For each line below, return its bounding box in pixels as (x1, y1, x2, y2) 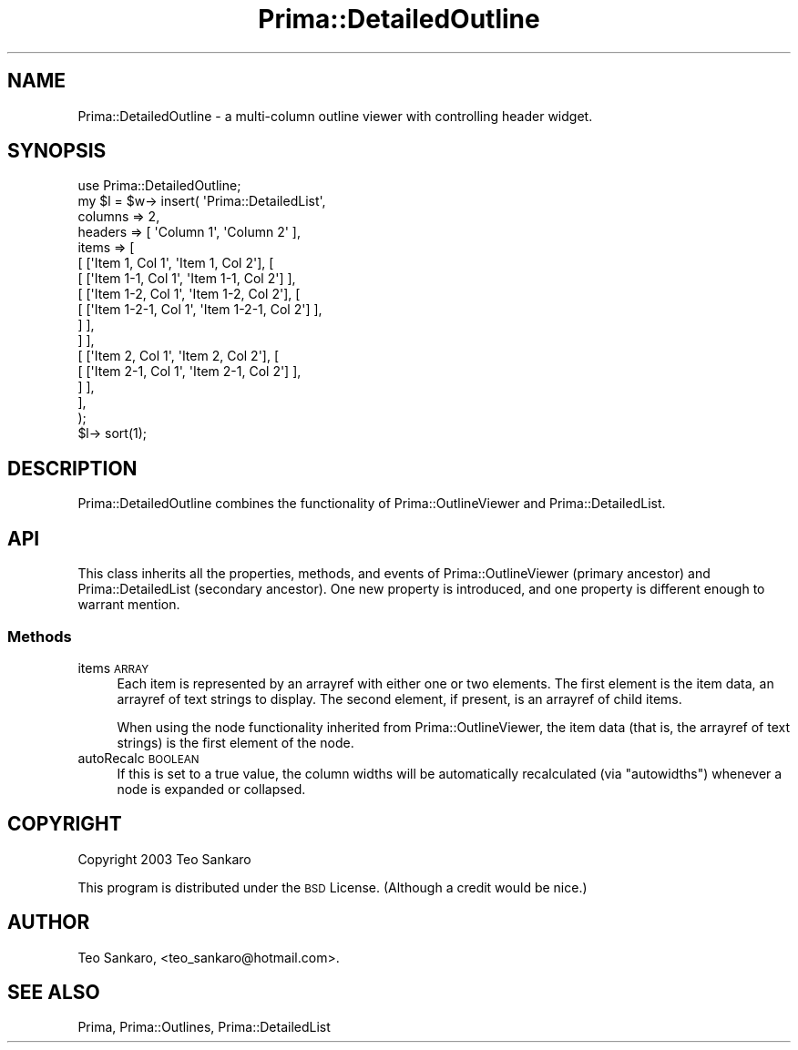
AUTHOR (7, 911, 90, 934)
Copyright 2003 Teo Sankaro (77, 851, 251, 867)
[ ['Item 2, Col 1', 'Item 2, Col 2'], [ (77, 348, 280, 364)
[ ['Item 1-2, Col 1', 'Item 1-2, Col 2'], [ (77, 286, 301, 302)
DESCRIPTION (7, 456, 138, 480)
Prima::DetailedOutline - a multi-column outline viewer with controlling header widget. (77, 107, 593, 124)
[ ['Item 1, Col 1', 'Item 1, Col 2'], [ (77, 255, 274, 271)
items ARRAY (77, 659, 149, 676)
